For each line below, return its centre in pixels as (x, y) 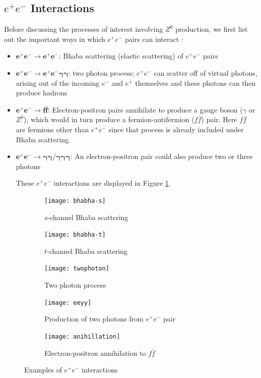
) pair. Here (219, 119)
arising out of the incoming (58, 83)
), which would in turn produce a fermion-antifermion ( (109, 119)
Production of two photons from (94, 319)
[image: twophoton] (77, 269)
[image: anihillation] (82, 336)
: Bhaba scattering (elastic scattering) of (121, 56)
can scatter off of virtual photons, (206, 72)
